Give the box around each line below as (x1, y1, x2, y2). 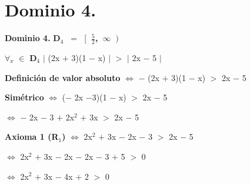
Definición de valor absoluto (5, 71, 121, 83)
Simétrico (5, 91, 44, 103)
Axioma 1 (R (5, 130, 59, 143)
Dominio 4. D (5, 32, 61, 44)
